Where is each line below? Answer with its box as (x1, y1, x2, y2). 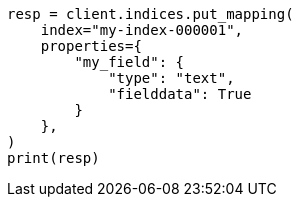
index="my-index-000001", (40, 22, 244, 38)
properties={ (40, 38, 142, 54)
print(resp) (7, 150, 100, 166)
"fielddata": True (108, 86, 252, 102)
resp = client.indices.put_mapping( (7, 6, 294, 22)
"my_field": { (74, 54, 185, 70)
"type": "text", (108, 70, 235, 86)
